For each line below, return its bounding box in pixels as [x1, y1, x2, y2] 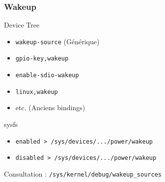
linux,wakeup [15, 88, 58, 95]
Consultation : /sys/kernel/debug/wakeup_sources [4, 168, 162, 179]
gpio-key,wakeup [15, 55, 69, 62]
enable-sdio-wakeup [15, 72, 79, 79]
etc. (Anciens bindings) [15, 102, 85, 113]
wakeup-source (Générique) [15, 36, 100, 46]
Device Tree [4, 20, 40, 30]
